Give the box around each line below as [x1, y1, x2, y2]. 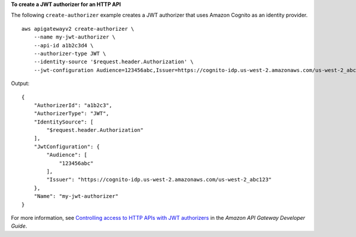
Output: [11, 80, 30, 87]
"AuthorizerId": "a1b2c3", [33, 102, 113, 109]
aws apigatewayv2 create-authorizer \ [21, 25, 135, 32]
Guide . [11, 222, 27, 230]
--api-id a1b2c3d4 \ [33, 42, 94, 48]
